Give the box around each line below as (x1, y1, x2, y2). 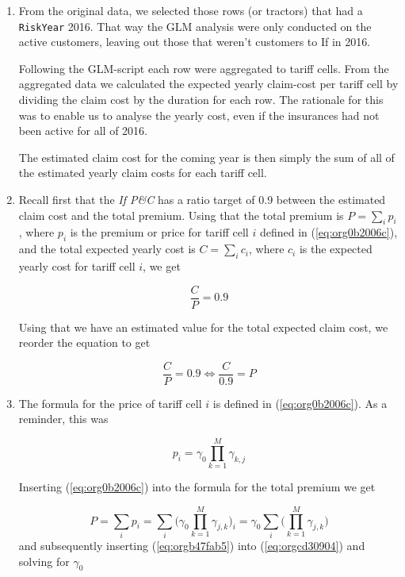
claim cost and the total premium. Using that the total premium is (18, 206, 344, 223)
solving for (18, 552, 70, 569)
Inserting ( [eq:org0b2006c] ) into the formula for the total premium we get (18, 479, 376, 495)
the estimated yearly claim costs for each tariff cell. (18, 164, 267, 181)
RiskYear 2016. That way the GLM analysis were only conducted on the (18, 17, 372, 34)
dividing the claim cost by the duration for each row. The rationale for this (18, 91, 384, 108)
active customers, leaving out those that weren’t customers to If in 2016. (18, 33, 371, 50)
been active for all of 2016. (18, 122, 148, 139)
